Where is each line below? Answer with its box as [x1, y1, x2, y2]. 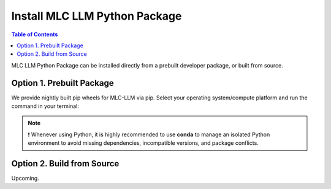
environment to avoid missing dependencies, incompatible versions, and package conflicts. [28, 139, 259, 147]
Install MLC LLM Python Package [11, 9, 182, 23]
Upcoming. [11, 175, 39, 182]
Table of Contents [11, 31, 58, 38]
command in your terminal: [11, 102, 79, 110]
